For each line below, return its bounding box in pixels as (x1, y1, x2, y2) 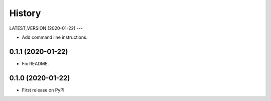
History (9, 8, 41, 19)
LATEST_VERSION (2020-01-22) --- (9, 25, 83, 31)
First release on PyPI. (22, 87, 66, 93)
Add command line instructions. (22, 34, 88, 40)
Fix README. (22, 60, 49, 66)
